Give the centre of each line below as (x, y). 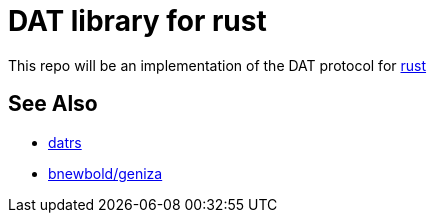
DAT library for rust (137, 21)
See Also (53, 104)
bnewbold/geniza (105, 173)
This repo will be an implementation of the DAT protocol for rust (217, 65)
